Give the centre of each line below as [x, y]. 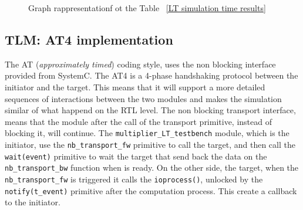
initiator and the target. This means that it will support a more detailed [135, 87]
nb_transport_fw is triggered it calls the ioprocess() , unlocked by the [134, 179]
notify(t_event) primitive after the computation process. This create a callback [151, 190]
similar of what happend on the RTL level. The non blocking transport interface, [150, 110]
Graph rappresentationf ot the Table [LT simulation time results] [147, 8]
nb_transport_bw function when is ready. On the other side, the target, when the [152, 167]
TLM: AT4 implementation [89, 39]
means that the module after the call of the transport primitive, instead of [139, 121]
